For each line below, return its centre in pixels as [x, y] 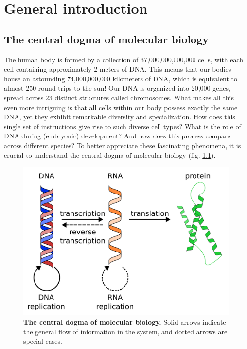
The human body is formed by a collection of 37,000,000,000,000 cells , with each [124, 59]
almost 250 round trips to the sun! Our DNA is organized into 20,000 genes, [117, 88]
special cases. [43, 341]
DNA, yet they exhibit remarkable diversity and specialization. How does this [120, 117]
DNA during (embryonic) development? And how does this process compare [117, 136]
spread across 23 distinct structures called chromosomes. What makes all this [119, 97]
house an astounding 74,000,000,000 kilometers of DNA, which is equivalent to [121, 78]
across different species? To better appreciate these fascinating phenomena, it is [123, 145]
